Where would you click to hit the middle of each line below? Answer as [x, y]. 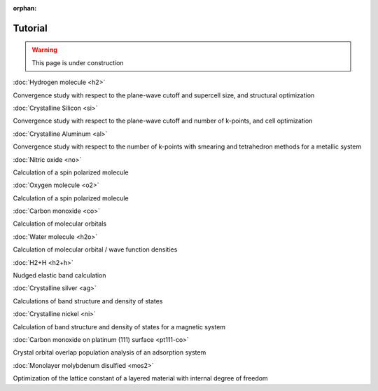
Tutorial [30, 28]
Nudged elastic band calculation [59, 275]
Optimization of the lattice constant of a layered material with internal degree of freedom [141, 378]
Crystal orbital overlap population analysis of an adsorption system [110, 352]
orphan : [25, 8]
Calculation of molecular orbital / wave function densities [95, 249]
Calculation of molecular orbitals [60, 224]
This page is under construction [78, 62]
